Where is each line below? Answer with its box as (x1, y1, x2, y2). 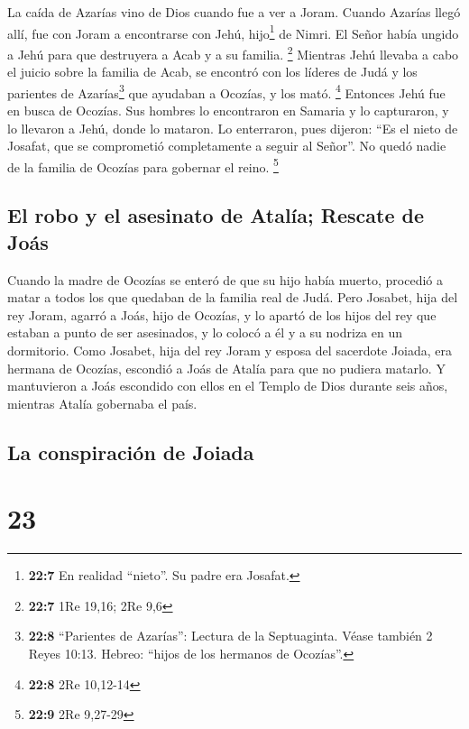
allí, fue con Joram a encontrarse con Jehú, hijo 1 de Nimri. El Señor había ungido (7, 21, 459, 42)
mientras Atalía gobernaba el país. (7, 393, 198, 412)
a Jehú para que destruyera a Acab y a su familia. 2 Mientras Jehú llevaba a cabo (7, 42, 459, 63)
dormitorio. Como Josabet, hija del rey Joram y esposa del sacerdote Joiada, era (7, 340, 453, 359)
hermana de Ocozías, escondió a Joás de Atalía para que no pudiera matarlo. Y (7, 358, 446, 377)
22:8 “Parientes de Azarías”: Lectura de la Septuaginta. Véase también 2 (28, 626, 433, 645)
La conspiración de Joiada (7, 438, 254, 466)
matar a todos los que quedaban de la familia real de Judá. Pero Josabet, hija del (7, 288, 458, 307)
